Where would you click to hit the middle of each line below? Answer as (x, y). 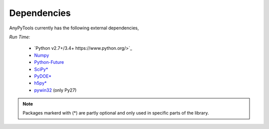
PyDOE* (43, 76)
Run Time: (20, 37)
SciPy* (41, 69)
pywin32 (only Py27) (55, 90)
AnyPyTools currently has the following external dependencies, (74, 28)
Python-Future (49, 62)
